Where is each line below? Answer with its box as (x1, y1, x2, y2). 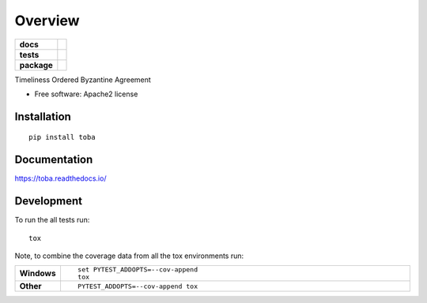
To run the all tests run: (14, 215, 90, 225)
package (19, 59, 53, 70)
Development (14, 194, 83, 208)
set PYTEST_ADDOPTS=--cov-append (77, 265, 198, 274)
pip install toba (28, 133, 96, 142)
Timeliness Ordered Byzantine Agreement (14, 75, 152, 84)
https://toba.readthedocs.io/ (14, 174, 107, 183)
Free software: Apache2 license (34, 89, 138, 99)
